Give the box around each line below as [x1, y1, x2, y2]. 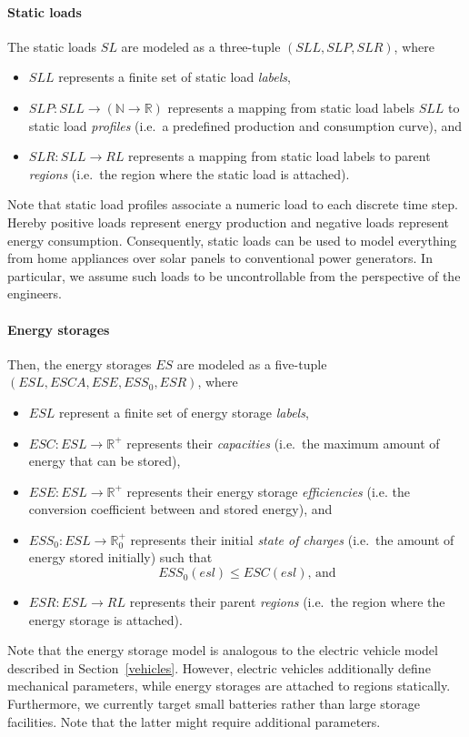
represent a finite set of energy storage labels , [58, 402, 309, 421]
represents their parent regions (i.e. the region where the [129, 592, 445, 611]
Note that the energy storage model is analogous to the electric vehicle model [7, 641, 438, 660]
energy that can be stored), [28, 451, 181, 470]
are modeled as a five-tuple [176, 354, 327, 373]
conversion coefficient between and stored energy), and [28, 500, 333, 519]
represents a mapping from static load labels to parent [128, 146, 431, 166]
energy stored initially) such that [28, 548, 213, 567]
